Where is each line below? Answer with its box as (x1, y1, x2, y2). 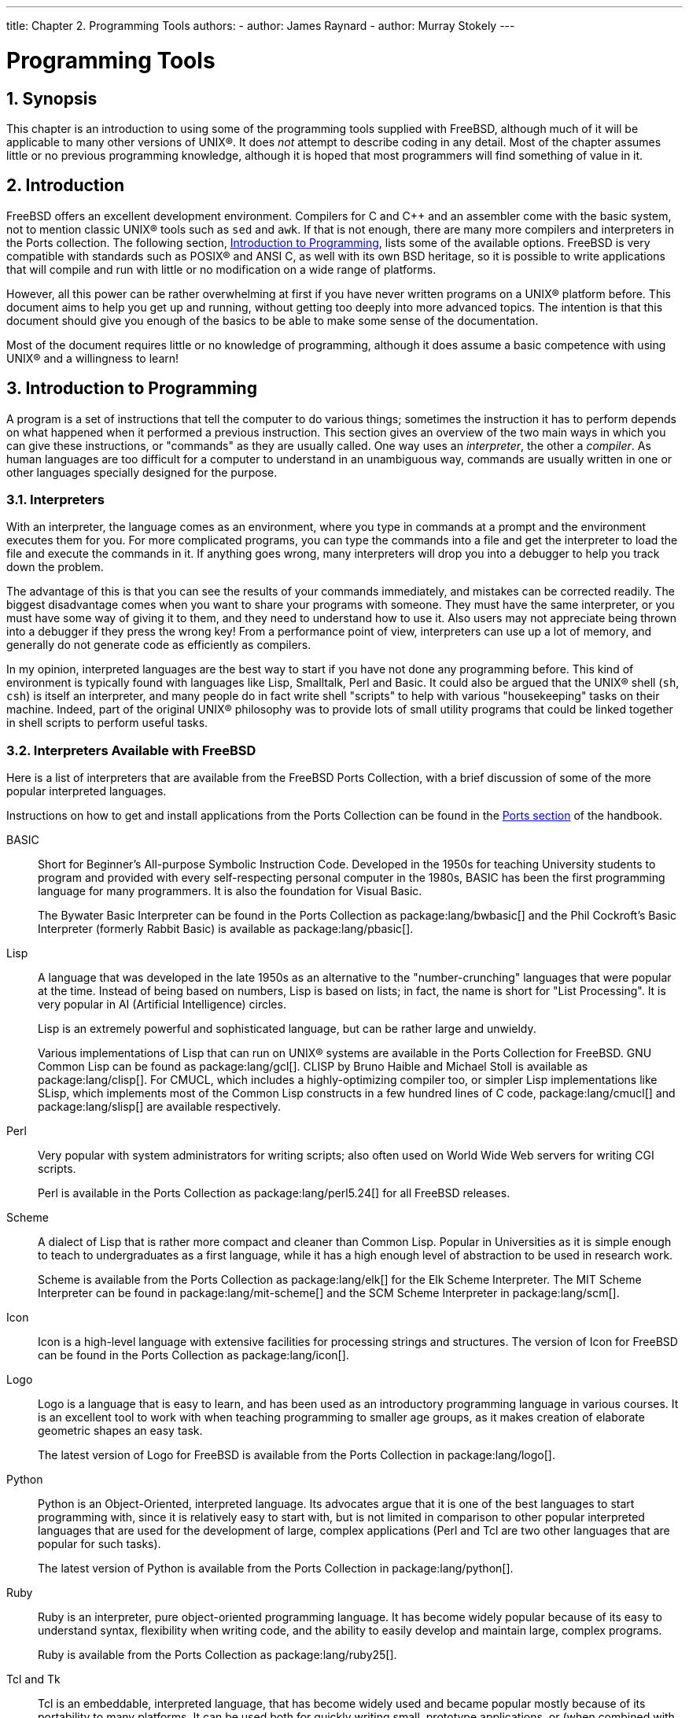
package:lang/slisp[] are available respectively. (38, 1100, 282, 1114)
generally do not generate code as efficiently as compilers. (6, 638, 311, 652)
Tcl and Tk (6, 1672, 61, 1687)
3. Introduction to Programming (6, 378, 257, 399)
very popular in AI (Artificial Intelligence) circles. (38, 997, 286, 1012)
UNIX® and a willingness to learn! (6, 351, 179, 365)
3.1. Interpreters (6, 491, 105, 507)
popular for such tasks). (38, 1537, 161, 1551)
